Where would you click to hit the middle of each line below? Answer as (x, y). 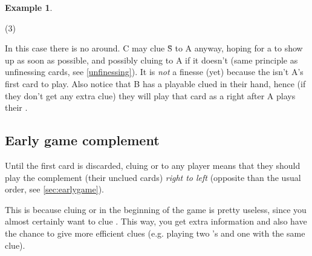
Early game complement (82, 140)
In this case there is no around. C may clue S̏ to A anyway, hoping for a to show (154, 48)
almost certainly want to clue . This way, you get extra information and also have (156, 221)
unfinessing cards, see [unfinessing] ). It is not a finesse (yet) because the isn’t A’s (154, 72)
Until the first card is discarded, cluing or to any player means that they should (153, 165)
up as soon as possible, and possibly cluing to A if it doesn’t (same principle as (151, 60)
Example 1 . (29, 7)
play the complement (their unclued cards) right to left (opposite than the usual (153, 177)
